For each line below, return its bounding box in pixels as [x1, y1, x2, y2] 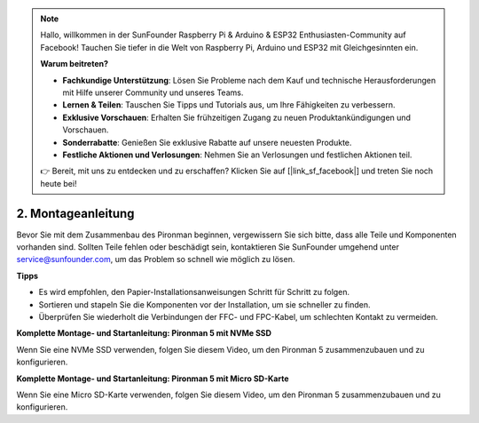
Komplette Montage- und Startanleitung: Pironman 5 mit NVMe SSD [16, 328, 272, 339]
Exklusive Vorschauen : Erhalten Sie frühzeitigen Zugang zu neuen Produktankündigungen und [62, 112, 412, 123]
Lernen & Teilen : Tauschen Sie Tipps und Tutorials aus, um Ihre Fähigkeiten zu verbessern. [62, 100, 396, 110]
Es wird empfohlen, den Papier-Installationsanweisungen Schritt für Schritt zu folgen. [38, 287, 350, 298]
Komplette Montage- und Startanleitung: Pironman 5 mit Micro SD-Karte [16, 373, 289, 384]
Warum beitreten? [40, 59, 109, 69]
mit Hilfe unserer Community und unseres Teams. [62, 87, 244, 98]
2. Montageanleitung [16, 205, 135, 221]
